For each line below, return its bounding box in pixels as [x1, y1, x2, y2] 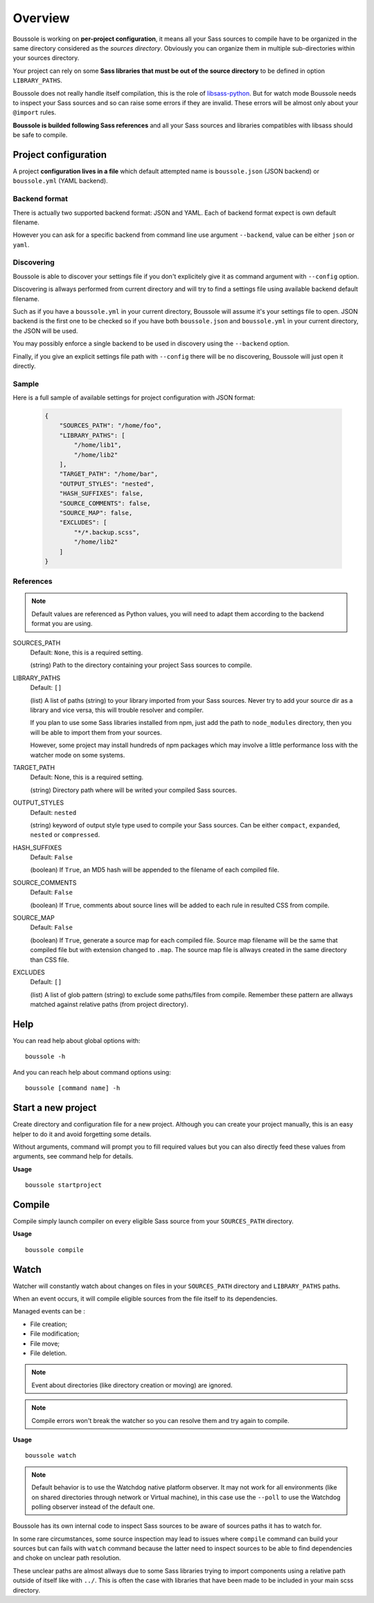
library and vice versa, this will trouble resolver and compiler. [30, 706, 204, 714]
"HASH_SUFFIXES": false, [59, 490, 144, 498]
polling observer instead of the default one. [31, 1503, 155, 1511]
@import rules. [12, 108, 57, 117]
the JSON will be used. [12, 326, 78, 335]
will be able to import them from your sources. [30, 728, 162, 737]
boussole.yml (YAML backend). [12, 177, 108, 185]
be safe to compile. [12, 131, 68, 139]
